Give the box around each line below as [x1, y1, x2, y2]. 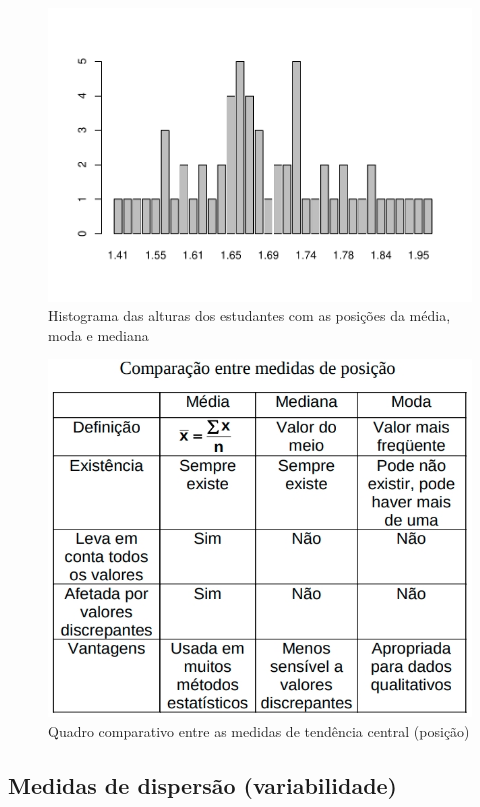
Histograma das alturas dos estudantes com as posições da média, [48, 305, 451, 326]
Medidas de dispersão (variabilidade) [8, 769, 398, 800]
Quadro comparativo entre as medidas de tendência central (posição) [48, 720, 470, 741]
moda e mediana [48, 324, 149, 345]
